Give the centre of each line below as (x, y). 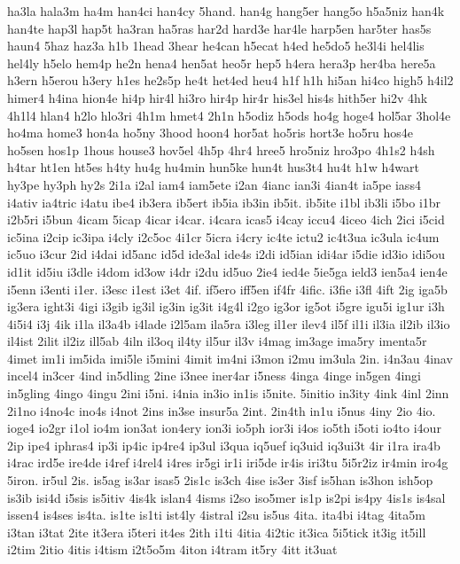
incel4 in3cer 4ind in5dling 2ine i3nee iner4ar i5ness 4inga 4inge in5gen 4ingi (214, 376)
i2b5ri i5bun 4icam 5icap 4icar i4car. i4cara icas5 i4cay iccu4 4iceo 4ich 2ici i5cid (226, 219)
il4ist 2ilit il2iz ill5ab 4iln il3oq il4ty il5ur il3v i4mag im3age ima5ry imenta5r (217, 341)
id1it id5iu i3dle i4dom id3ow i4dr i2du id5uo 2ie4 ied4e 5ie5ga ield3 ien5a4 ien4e (227, 271)
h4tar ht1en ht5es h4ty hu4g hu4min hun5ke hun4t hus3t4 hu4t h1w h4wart (213, 167)
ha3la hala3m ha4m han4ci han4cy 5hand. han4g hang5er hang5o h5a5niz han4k (226, 11)
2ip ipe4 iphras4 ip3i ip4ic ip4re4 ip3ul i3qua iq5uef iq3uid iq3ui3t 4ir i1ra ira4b (224, 445)
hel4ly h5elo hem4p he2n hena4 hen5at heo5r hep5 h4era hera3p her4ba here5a (222, 63)
